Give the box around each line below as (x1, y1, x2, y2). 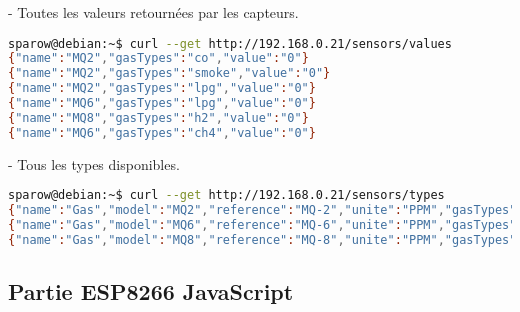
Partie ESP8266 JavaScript (8, 276, 294, 307)
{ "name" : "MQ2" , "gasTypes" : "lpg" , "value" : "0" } (8, 81, 316, 96)
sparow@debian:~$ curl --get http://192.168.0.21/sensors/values (8, 36, 452, 51)
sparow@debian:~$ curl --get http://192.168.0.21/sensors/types (8, 188, 445, 203)
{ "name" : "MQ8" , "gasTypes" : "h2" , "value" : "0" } (8, 110, 309, 125)
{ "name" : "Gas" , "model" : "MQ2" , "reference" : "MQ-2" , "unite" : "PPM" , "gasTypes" (8, 203, 517, 218)
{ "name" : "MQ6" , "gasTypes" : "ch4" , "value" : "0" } (8, 125, 316, 140)
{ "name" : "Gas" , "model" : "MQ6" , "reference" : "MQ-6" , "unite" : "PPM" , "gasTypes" (8, 218, 517, 233)
